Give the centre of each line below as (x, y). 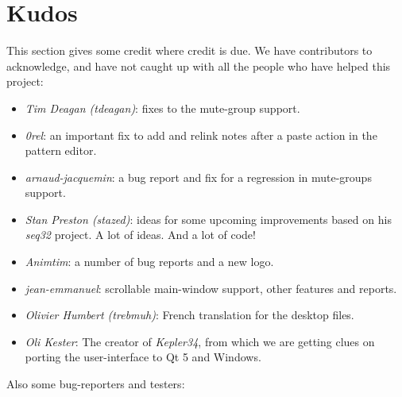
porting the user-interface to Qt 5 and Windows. (143, 357)
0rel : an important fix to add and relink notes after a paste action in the (201, 135)
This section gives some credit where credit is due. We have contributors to (189, 50)
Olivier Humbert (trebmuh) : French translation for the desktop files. (189, 315)
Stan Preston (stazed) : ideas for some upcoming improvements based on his (208, 219)
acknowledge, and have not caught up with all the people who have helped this (199, 66)
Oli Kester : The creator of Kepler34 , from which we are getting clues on (200, 341)
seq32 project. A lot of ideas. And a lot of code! (140, 235)
